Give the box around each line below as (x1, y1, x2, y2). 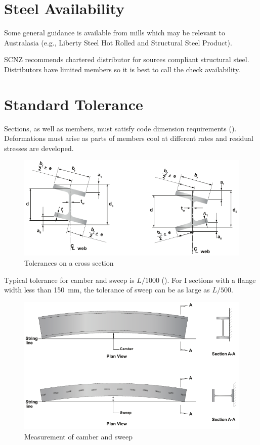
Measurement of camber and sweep (24, 431, 133, 441)
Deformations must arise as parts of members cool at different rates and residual (4, 133, 253, 143)
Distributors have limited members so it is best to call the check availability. (4, 64, 241, 74)
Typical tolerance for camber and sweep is (4, 274, 135, 285)
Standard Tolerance (4, 93, 143, 114)
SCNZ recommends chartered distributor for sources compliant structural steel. (4, 54, 249, 65)
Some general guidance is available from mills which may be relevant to (4, 27, 225, 38)
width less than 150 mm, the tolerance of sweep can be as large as (4, 284, 210, 295)
